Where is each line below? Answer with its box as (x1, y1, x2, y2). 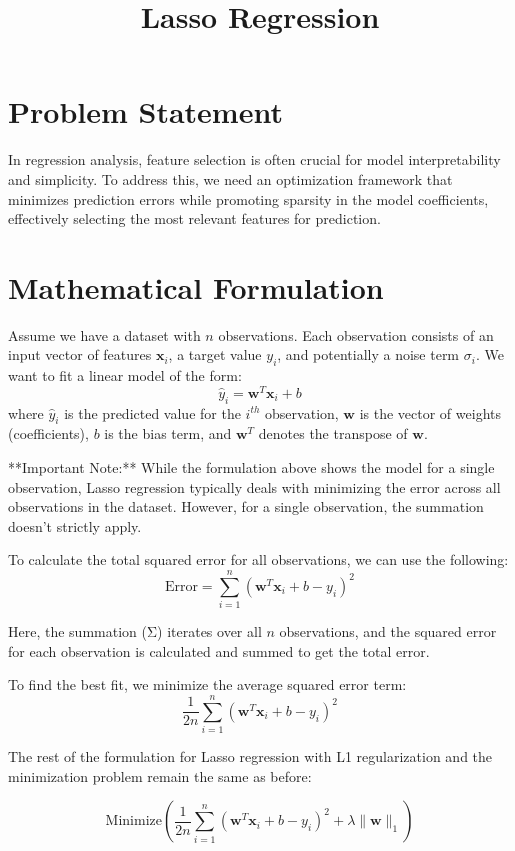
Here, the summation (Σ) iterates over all (8, 621, 262, 642)
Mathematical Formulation (8, 266, 384, 307)
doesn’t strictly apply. (8, 515, 142, 536)
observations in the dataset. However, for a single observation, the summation (8, 496, 484, 517)
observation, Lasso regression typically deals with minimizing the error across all (8, 476, 501, 497)
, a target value (168, 344, 262, 365)
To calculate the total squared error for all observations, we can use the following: (8, 549, 509, 570)
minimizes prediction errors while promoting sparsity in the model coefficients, (8, 188, 489, 209)
